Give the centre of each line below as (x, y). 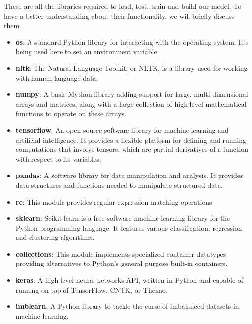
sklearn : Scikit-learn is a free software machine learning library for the (123, 218)
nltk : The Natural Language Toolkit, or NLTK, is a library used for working (131, 68)
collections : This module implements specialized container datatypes (121, 253)
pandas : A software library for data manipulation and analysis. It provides (129, 175)
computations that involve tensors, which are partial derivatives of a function (132, 149)
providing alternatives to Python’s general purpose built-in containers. (122, 263)
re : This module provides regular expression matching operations (114, 201)
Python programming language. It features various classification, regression (129, 227)
